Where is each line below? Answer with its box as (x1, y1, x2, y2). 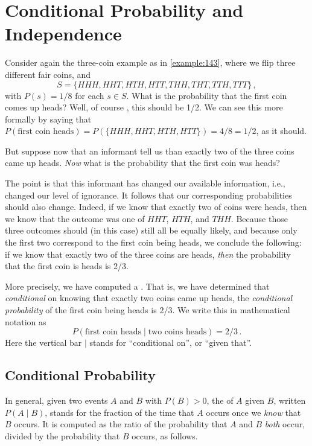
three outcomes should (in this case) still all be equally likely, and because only (5, 224, 298, 237)
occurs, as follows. (132, 429, 198, 442)
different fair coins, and (5, 68, 91, 80)
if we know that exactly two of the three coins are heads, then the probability (5, 247, 291, 260)
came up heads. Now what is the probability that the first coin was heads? (5, 156, 280, 169)
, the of (206, 393, 234, 406)
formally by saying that (5, 112, 92, 125)
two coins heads (148, 328, 207, 337)
